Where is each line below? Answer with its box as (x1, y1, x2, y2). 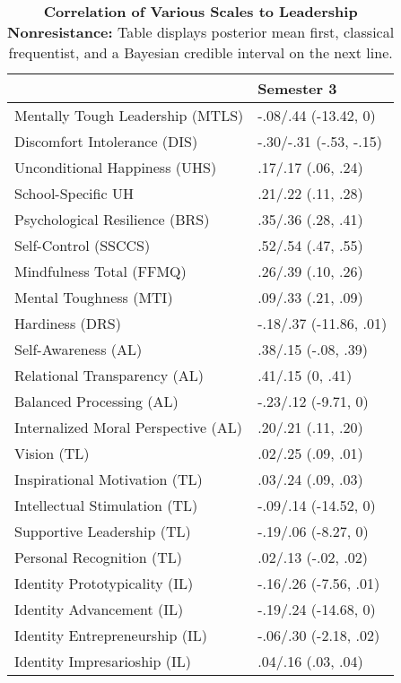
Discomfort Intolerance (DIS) (14, 131, 198, 151)
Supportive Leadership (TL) (14, 521, 191, 541)
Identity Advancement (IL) (14, 599, 184, 619)
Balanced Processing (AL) (14, 391, 179, 411)
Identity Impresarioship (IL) (14, 651, 191, 671)
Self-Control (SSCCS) (14, 235, 151, 255)
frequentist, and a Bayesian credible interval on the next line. (8, 42, 393, 63)
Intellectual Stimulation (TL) (14, 495, 198, 515)
